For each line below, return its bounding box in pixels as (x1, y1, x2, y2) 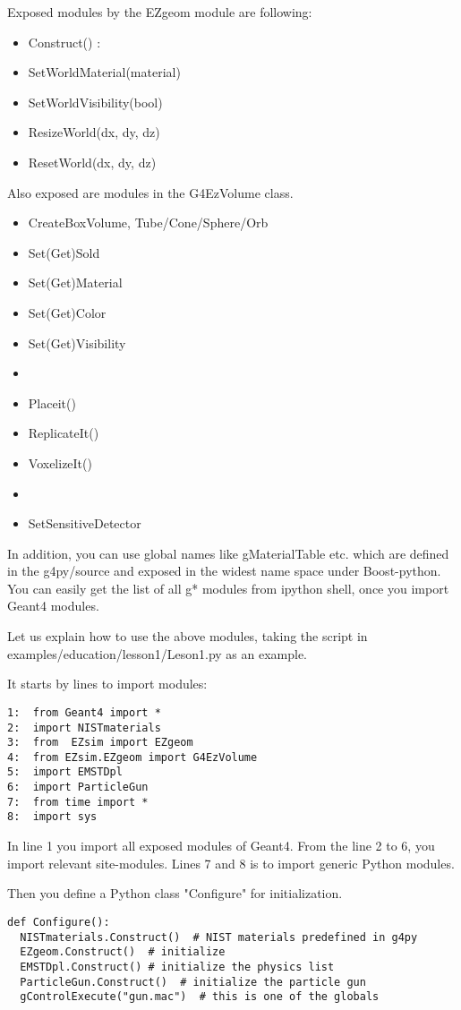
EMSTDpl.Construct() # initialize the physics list (20, 960, 335, 973)
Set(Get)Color (28, 303, 107, 321)
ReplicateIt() (28, 424, 99, 442)
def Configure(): (7, 915, 110, 929)
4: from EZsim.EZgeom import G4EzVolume (7, 750, 258, 764)
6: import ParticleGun (7, 781, 149, 794)
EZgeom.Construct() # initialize (20, 946, 226, 959)
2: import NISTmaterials (7, 721, 161, 734)
